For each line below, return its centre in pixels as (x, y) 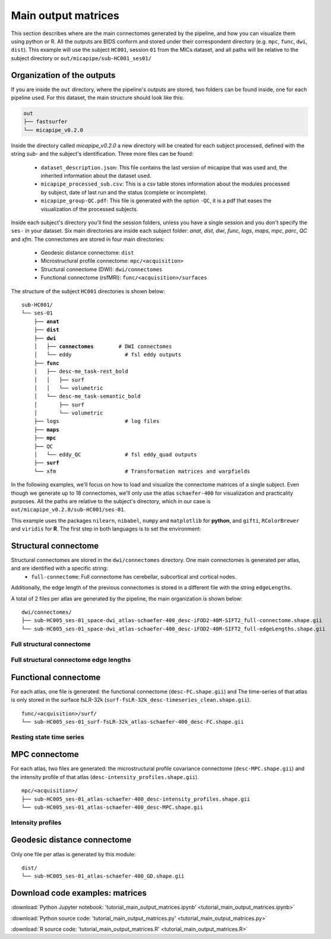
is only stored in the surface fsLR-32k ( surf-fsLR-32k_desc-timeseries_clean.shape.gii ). (131, 700)
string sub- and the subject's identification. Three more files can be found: (102, 154)
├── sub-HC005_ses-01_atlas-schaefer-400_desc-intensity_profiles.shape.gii (136, 799)
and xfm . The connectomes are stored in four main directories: (88, 239)
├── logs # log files (97, 421)
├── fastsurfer (45, 122)
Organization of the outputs (63, 75)
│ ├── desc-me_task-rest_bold (81, 371)
